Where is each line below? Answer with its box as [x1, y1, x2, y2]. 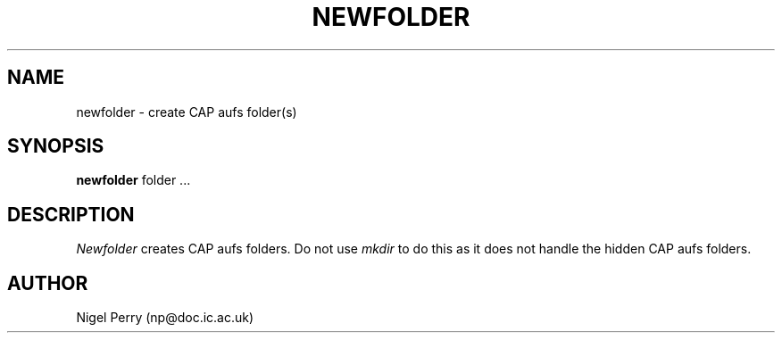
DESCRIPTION [7, 203, 135, 226]
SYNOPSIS [7, 135, 104, 158]
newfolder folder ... [76, 172, 191, 188]
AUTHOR [7, 271, 88, 294]
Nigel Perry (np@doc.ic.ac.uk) [76, 310, 254, 326]
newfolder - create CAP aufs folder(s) [76, 104, 297, 120]
